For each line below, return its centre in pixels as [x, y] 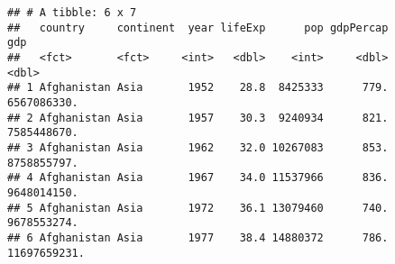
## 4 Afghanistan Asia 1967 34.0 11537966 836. [198, 178]
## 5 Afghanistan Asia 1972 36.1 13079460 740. [198, 208]
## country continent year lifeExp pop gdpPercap [198, 27]
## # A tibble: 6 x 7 [72, 13]
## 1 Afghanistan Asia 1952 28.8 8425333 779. [198, 88]
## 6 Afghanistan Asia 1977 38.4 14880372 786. [198, 237]
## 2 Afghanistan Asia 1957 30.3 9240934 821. [198, 118]
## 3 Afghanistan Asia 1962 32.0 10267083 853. [198, 147]
